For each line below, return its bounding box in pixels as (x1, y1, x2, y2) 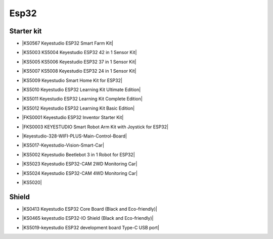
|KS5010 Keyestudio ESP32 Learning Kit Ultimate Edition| (22, 86, 141, 93)
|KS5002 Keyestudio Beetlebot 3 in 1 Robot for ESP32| (22, 152, 135, 158)
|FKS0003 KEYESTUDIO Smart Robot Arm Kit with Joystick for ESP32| (22, 124, 169, 130)
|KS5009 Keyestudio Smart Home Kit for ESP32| (22, 77, 122, 83)
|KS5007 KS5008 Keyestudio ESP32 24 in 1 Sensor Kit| (22, 68, 136, 74)
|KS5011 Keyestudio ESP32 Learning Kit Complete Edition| (22, 96, 143, 102)
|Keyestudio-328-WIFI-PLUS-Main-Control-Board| (22, 133, 127, 139)
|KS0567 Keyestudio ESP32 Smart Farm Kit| (22, 40, 113, 46)
